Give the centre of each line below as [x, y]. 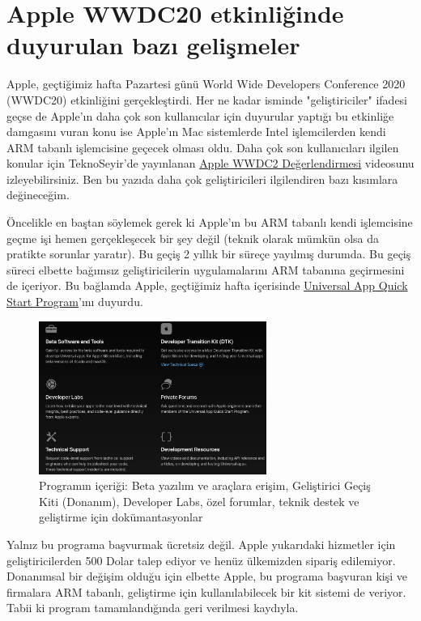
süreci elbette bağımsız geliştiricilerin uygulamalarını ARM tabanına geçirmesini [206, 269]
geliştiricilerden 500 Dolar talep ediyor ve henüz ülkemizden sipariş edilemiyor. [201, 560]
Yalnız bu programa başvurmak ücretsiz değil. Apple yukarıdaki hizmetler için [201, 544]
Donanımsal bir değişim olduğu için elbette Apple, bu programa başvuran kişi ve [207, 576]
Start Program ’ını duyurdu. [75, 302]
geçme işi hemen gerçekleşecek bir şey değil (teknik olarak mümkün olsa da [193, 238]
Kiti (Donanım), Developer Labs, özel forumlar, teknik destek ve [199, 501]
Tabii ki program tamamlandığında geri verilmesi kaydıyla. [153, 608]
